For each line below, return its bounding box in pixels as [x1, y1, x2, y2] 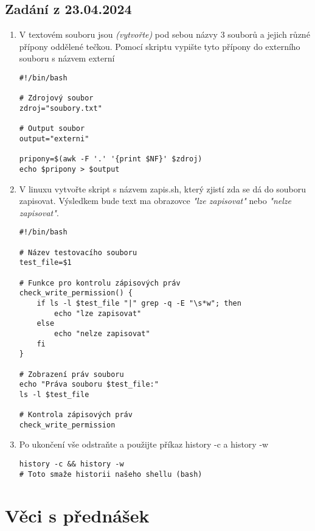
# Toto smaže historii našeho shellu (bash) [19, 469, 202, 479]
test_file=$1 [19, 258, 72, 267]
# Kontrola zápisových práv [19, 410, 133, 420]
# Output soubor [19, 124, 85, 133]
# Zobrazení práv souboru [19, 370, 124, 379]
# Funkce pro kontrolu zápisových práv [19, 278, 181, 287]
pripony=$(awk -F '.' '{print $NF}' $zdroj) [19, 155, 202, 164]
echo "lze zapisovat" [54, 309, 142, 318]
